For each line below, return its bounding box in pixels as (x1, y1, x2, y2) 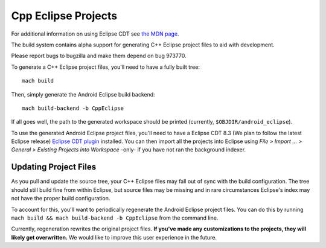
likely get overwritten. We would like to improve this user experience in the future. (11, 234, 217, 241)
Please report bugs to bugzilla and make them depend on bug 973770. (11, 52, 187, 60)
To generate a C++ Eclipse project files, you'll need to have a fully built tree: (11, 63, 200, 71)
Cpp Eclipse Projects (11, 9, 118, 22)
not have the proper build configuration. (11, 195, 110, 202)
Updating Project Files (11, 162, 97, 172)
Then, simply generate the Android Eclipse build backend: (11, 91, 155, 98)
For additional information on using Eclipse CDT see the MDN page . (11, 30, 179, 37)
